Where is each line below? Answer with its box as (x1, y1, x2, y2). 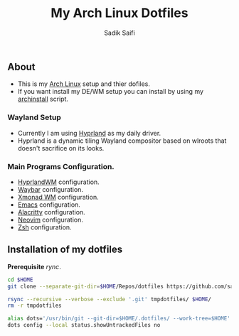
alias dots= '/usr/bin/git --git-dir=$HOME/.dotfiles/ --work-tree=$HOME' (7, 315, 231, 323)
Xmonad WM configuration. (17, 193, 99, 201)
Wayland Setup (7, 112, 62, 122)
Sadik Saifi (104, 28, 135, 37)
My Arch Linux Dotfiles (51, 5, 188, 21)
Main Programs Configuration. (7, 161, 115, 171)
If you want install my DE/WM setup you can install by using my (17, 87, 204, 96)
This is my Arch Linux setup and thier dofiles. (17, 80, 151, 88)
